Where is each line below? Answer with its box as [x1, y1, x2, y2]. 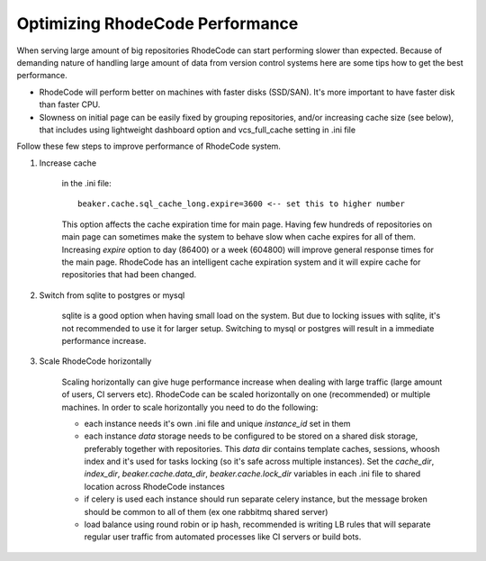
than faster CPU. [39, 99, 101, 110]
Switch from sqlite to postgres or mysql [39, 289, 185, 301]
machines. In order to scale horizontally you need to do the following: [61, 402, 319, 412]
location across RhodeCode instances [84, 481, 225, 492]
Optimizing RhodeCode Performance [16, 14, 299, 33]
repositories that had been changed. [61, 269, 197, 280]
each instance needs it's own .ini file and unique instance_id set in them [84, 418, 351, 429]
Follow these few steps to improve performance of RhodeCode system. [16, 140, 281, 152]
